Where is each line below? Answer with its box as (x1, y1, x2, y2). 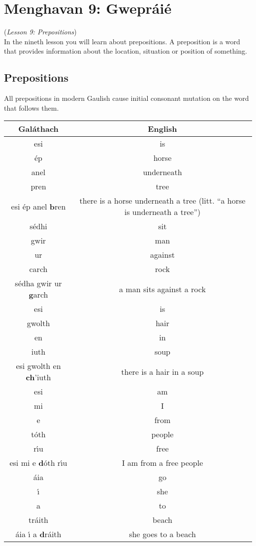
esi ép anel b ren (11, 200, 66, 212)
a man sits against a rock (119, 283, 206, 295)
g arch (29, 289, 48, 301)
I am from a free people (122, 457, 203, 469)
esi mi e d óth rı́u (9, 457, 67, 469)
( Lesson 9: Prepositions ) (4, 27, 77, 37)
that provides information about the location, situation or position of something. (4, 46, 248, 56)
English (148, 123, 177, 135)
